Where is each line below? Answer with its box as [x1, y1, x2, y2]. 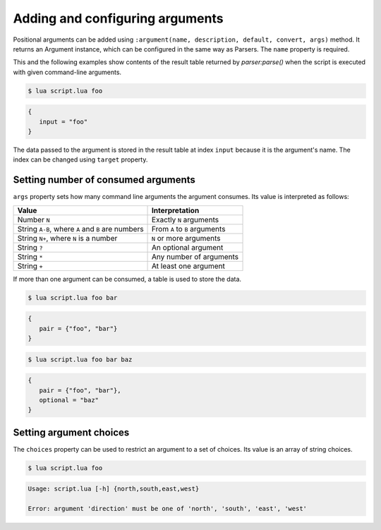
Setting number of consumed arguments [13, 174, 195, 186]
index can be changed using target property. [13, 155, 148, 164]
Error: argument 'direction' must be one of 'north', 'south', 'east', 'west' [28, 505, 307, 513]
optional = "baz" [39, 396, 99, 404]
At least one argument [152, 261, 225, 271]
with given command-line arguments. [13, 68, 122, 76]
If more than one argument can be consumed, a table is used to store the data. [13, 275, 242, 283]
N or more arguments [152, 233, 222, 243]
